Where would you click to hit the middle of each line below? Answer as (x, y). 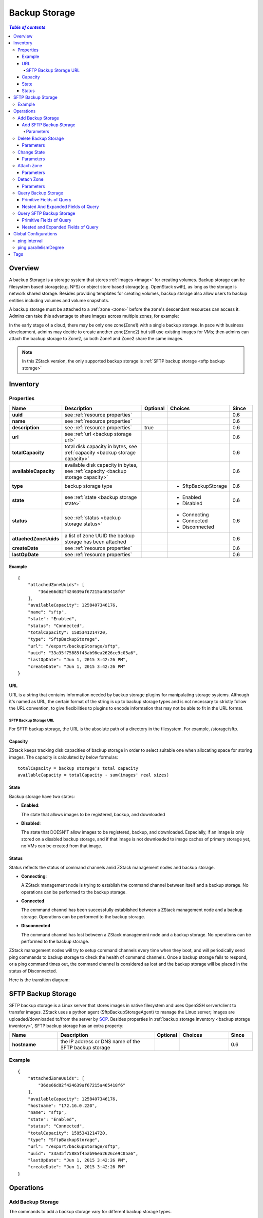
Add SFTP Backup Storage (49, 125)
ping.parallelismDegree (41, 247)
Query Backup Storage (40, 193)
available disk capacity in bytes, (101, 465)
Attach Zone (30, 166)
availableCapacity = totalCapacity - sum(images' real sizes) (94, 775)
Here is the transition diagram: (39, 980)
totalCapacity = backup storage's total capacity (78, 768)
